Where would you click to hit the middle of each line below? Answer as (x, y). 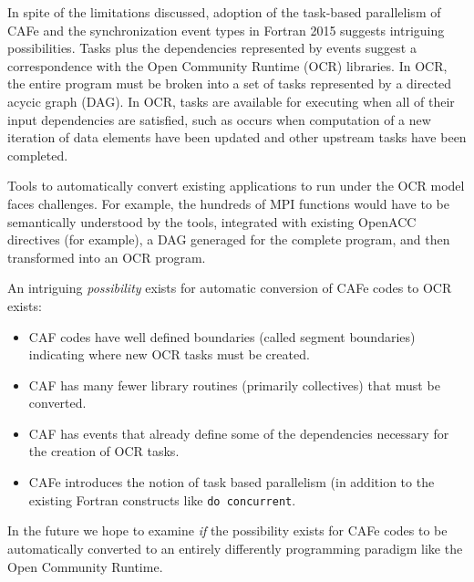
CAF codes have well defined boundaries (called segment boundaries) (222, 336)
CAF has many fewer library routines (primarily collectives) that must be (234, 385)
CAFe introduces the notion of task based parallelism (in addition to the (232, 482)
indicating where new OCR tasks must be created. (169, 354)
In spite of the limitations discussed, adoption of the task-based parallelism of (224, 12)
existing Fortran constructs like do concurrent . (162, 499)
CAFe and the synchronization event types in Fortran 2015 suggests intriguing (226, 30)
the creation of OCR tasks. (104, 451)
